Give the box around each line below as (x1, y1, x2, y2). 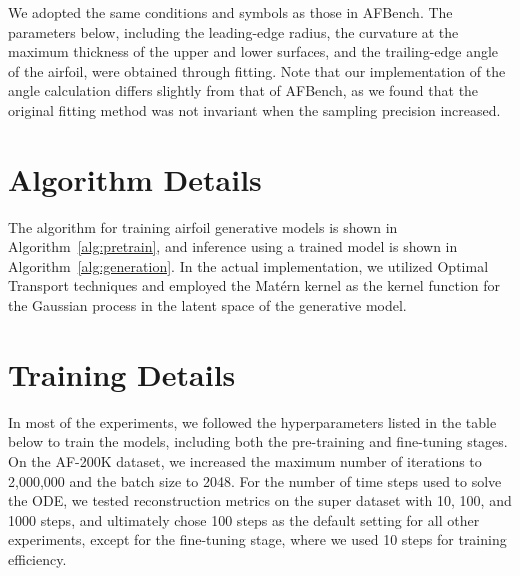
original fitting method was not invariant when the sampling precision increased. (8, 99, 501, 120)
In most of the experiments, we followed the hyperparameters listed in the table (8, 411, 497, 432)
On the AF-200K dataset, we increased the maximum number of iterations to (8, 450, 482, 471)
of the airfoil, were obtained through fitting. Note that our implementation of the (8, 60, 506, 81)
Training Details (8, 353, 236, 394)
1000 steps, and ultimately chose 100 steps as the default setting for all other (8, 509, 480, 530)
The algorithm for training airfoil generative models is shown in (8, 216, 398, 237)
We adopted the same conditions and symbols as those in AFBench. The (8, 2, 453, 22)
